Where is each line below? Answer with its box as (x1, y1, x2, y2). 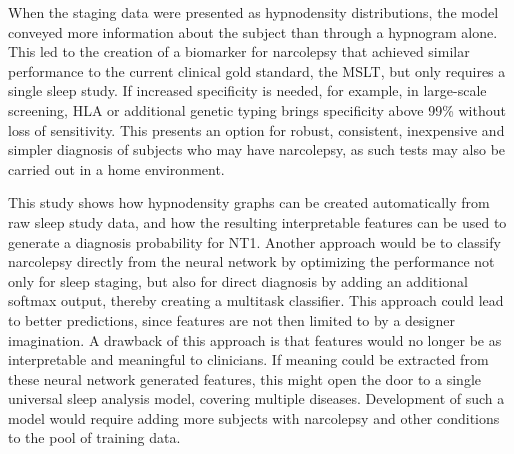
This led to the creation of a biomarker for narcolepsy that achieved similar (8, 41, 470, 62)
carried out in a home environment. (8, 158, 225, 179)
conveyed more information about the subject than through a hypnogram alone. (8, 21, 498, 42)
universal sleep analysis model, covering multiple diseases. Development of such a (8, 388, 505, 409)
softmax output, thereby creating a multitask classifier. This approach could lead (8, 290, 504, 311)
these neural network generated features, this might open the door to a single (8, 368, 481, 389)
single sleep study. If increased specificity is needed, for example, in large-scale (8, 80, 487, 101)
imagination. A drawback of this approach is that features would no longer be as (8, 329, 502, 350)
